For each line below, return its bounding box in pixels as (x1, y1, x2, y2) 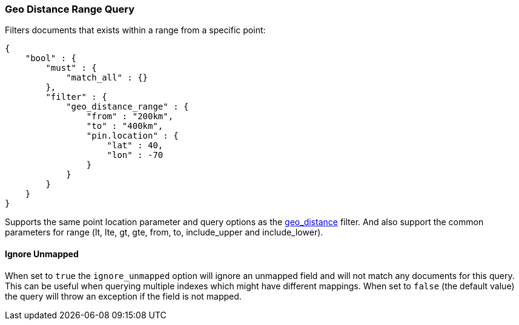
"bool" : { (25, 53, 77, 64)
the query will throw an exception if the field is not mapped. (5, 291, 242, 301)
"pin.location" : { (86, 131, 179, 141)
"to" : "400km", (86, 121, 164, 131)
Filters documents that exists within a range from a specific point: (5, 25, 266, 36)
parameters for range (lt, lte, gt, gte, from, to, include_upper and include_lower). (5, 227, 323, 238)
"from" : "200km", (86, 111, 174, 122)
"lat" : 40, (107, 140, 164, 151)
